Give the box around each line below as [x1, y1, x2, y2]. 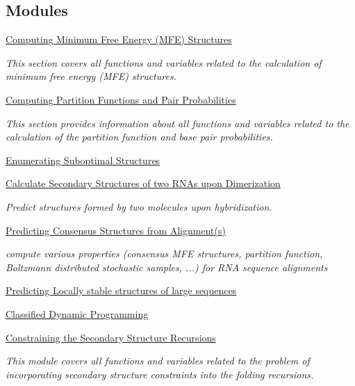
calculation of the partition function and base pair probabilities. [6, 129, 273, 144]
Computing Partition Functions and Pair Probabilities [6, 92, 236, 106]
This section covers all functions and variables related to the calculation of [6, 55, 322, 70]
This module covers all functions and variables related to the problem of [6, 353, 310, 368]
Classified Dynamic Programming [6, 306, 149, 321]
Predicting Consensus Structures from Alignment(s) [6, 223, 226, 237]
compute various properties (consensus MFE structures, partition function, [6, 246, 323, 261]
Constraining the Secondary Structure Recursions [6, 330, 216, 344]
